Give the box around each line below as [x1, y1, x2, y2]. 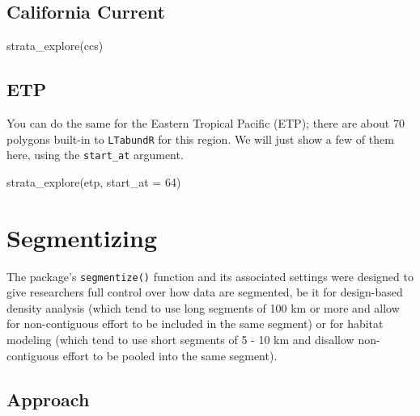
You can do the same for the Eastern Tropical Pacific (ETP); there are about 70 [6, 115, 405, 131]
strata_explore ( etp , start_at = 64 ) [6, 173, 181, 190]
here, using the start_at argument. [6, 146, 184, 163]
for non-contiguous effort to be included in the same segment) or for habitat [6, 315, 384, 332]
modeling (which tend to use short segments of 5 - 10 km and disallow [6, 331, 354, 348]
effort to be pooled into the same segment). [62, 347, 278, 363]
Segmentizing [6, 221, 158, 254]
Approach [6, 386, 90, 411]
